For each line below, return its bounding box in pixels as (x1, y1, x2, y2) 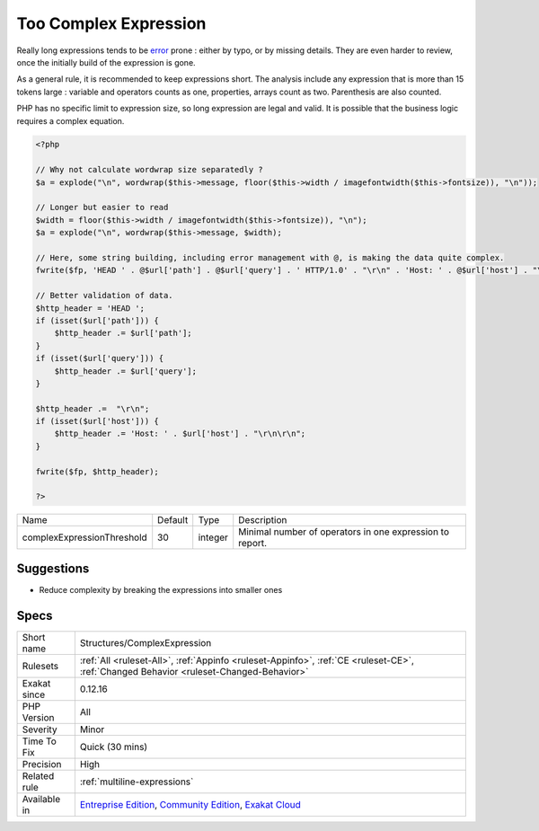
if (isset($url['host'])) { (35, 416, 159, 427)
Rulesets (22, 659, 58, 672)
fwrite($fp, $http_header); (35, 466, 159, 476)
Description (238, 514, 287, 526)
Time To (22, 735, 57, 747)
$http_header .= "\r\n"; (35, 403, 150, 413)
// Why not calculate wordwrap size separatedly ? (35, 164, 264, 175)
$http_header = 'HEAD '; (35, 303, 146, 314)
